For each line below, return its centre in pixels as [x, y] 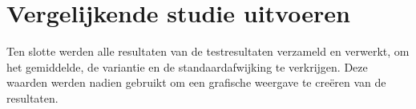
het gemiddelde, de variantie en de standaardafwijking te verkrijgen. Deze [187, 66]
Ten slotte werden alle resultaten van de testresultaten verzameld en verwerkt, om [208, 51]
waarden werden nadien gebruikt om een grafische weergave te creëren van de [196, 82]
